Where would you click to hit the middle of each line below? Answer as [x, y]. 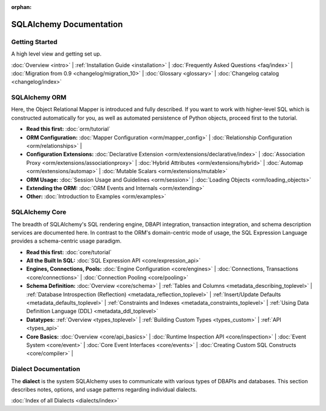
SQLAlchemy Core [39, 212]
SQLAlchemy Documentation [67, 24]
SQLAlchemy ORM [39, 98]
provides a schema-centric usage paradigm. [66, 241]
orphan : [21, 7]
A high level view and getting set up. [56, 54]
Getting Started [34, 42]
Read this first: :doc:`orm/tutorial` [69, 129]
